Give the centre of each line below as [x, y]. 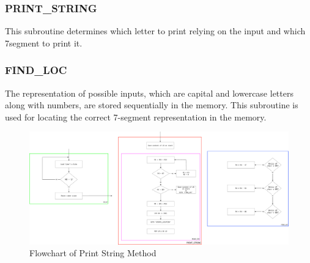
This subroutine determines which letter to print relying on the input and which [155, 31]
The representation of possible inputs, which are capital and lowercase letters [149, 93]
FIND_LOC [36, 70]
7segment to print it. [44, 43]
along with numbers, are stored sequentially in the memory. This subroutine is [152, 105]
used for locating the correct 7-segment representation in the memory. [136, 117]
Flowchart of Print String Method [93, 253]
